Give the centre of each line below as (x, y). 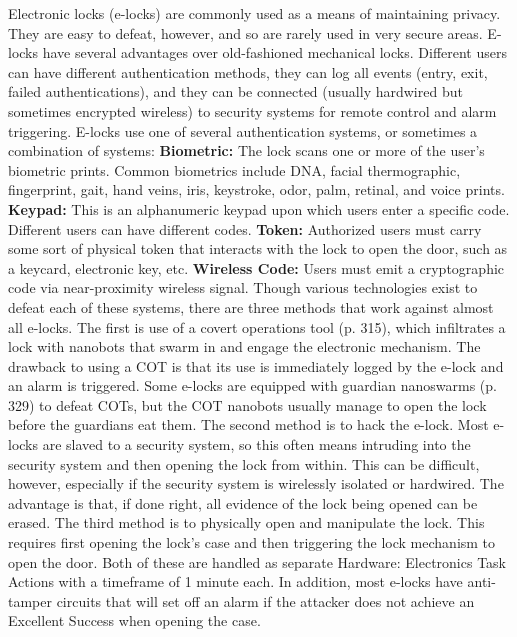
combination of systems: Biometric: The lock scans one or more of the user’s (246, 150)
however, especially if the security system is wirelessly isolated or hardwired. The (256, 483)
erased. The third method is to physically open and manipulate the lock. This (246, 522)
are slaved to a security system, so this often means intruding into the (256, 444)
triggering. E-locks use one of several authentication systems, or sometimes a (243, 130)
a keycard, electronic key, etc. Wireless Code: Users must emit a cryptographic (256, 267)
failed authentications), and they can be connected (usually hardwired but (235, 91)
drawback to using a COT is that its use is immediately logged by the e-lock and (256, 365)
